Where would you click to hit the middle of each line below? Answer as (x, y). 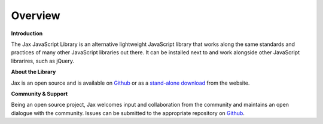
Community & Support (39, 94)
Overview (36, 15)
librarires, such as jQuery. (43, 61)
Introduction (27, 33)
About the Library (33, 72)
